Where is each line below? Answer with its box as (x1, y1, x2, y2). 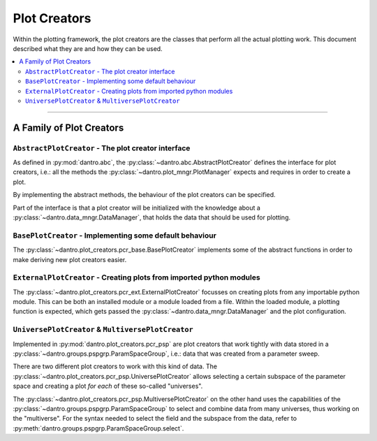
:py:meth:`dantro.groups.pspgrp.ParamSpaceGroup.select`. (13, 424, 184, 433)
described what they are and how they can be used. (13, 44, 163, 52)
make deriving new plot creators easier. (13, 255, 127, 263)
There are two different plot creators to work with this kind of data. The (13, 362, 218, 370)
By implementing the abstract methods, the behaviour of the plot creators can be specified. (13, 191, 276, 199)
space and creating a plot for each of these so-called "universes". (13, 382, 203, 391)
